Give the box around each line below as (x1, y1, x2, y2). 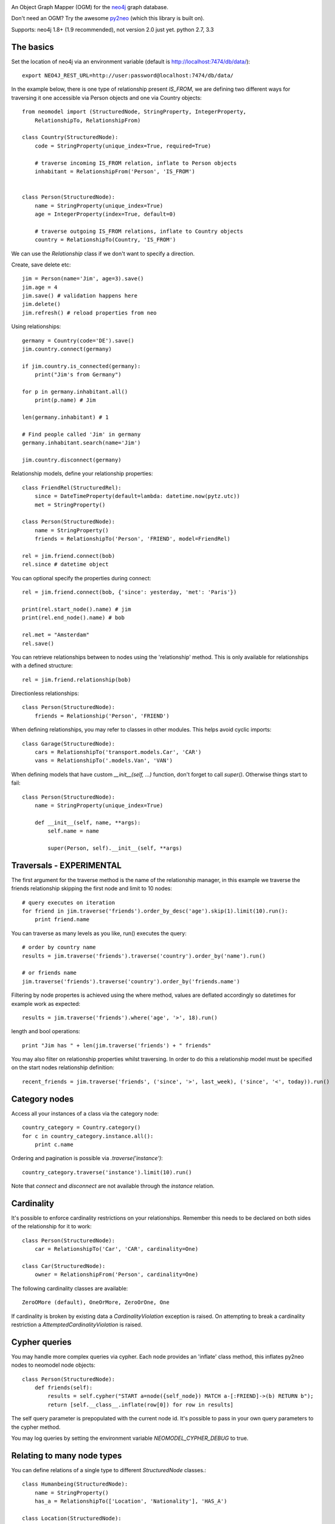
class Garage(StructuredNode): (22, 740, 116, 747)
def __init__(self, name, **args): (34, 819, 141, 826)
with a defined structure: (11, 662, 73, 669)
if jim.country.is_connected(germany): (22, 363, 141, 369)
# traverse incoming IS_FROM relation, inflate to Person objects (34, 159, 237, 166)
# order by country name (22, 944, 96, 951)
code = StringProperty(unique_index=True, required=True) (34, 142, 212, 149)
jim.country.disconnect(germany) (22, 457, 122, 463)
